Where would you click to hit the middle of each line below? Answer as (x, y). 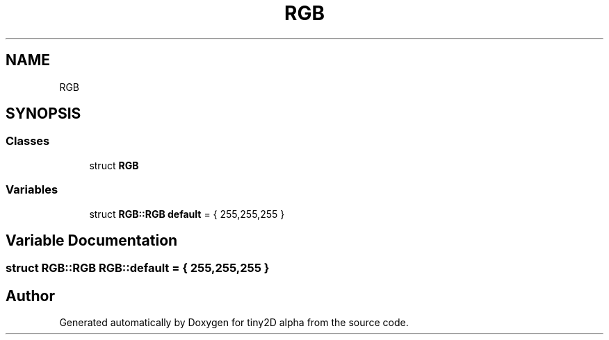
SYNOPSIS (43, 114)
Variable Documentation (92, 240)
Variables (32, 190)
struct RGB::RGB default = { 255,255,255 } (187, 214)
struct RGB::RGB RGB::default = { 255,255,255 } (138, 268)
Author (30, 296)
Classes (28, 141)
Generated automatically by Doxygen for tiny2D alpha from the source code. (234, 323)
